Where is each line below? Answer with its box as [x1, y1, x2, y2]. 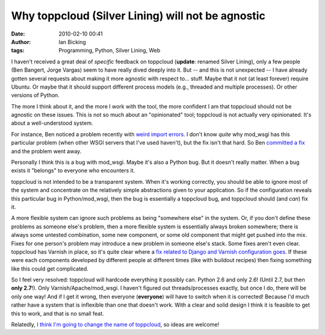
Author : [11, 38, 31, 45]
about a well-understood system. [11, 119, 93, 127]
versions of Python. [11, 92, 60, 99]
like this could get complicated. [11, 265, 88, 272]
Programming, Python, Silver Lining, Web [58, 47, 161, 54]
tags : [11, 47, 25, 54]
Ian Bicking [58, 38, 87, 45]
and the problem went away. [11, 148, 82, 155]
